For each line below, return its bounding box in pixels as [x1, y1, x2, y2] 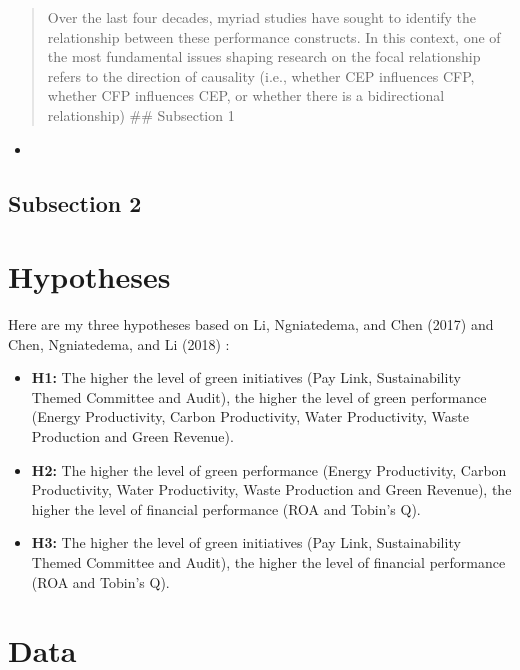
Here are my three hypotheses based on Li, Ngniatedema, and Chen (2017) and [8, 314, 494, 335]
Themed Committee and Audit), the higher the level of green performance [31, 386, 487, 407]
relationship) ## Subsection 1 [47, 104, 235, 125]
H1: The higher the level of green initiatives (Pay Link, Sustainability [31, 367, 461, 388]
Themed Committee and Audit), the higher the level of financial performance [31, 552, 506, 572]
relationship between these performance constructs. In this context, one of [47, 26, 501, 47]
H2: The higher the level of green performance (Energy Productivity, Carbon [31, 459, 507, 480]
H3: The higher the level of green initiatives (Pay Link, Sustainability [31, 532, 461, 553]
